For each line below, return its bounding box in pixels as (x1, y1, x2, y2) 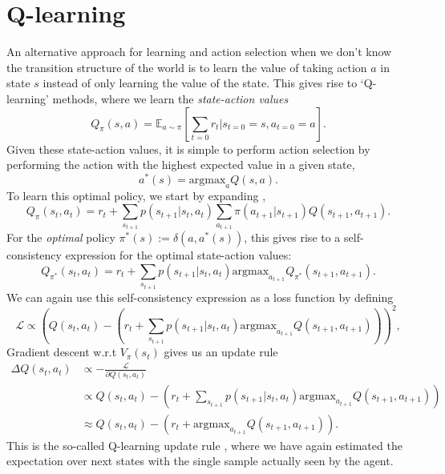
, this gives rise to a (244, 229, 341, 246)
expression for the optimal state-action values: (65, 247, 292, 263)
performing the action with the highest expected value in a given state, (6, 156, 355, 173)
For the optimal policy (6, 229, 115, 246)
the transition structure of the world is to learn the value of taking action (6, 58, 367, 75)
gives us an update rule (164, 343, 278, 360)
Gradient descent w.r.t (6, 343, 117, 360)
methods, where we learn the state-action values (52, 90, 289, 106)
